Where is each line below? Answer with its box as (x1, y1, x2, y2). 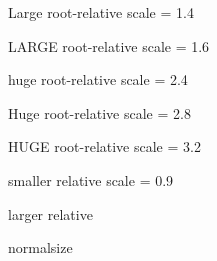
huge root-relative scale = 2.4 (8, 69, 188, 90)
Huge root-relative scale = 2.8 (8, 102, 191, 123)
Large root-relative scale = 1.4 (8, 2, 194, 22)
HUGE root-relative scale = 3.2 (8, 136, 201, 157)
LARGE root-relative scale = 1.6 (8, 35, 210, 56)
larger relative (8, 203, 93, 224)
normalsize (8, 237, 73, 258)
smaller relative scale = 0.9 (8, 169, 174, 190)
